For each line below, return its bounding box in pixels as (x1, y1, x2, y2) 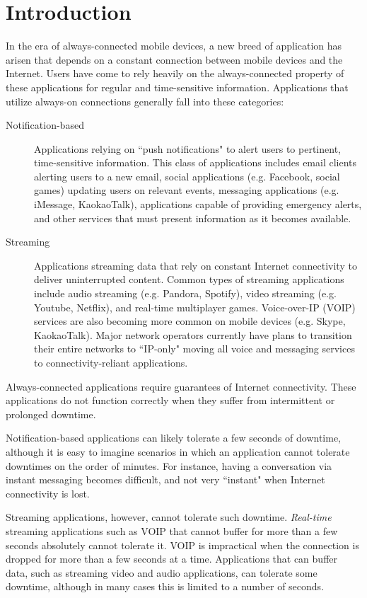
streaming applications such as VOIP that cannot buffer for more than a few (6, 523, 338, 538)
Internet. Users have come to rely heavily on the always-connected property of (6, 66, 344, 81)
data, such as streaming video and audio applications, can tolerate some (6, 565, 318, 580)
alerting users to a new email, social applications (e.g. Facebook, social (34, 168, 340, 183)
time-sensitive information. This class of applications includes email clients (34, 155, 357, 170)
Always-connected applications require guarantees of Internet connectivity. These (6, 379, 356, 393)
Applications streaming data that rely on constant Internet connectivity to (34, 258, 357, 272)
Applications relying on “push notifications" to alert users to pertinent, (34, 141, 341, 156)
